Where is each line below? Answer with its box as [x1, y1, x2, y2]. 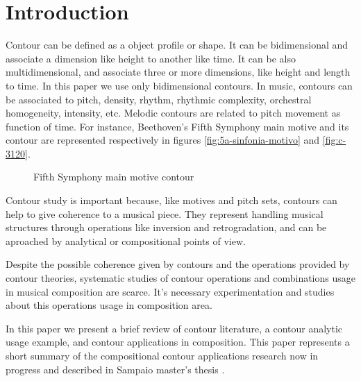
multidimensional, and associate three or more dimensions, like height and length [6, 65, 351, 79]
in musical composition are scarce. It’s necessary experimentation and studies [6, 284, 335, 298]
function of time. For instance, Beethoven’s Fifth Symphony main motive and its [6, 119, 349, 133]
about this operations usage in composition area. [6, 298, 212, 312]
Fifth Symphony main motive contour [33, 169, 194, 184]
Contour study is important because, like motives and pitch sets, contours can [6, 193, 337, 208]
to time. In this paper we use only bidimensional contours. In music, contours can [6, 78, 353, 92]
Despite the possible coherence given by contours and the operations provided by [6, 257, 350, 271]
